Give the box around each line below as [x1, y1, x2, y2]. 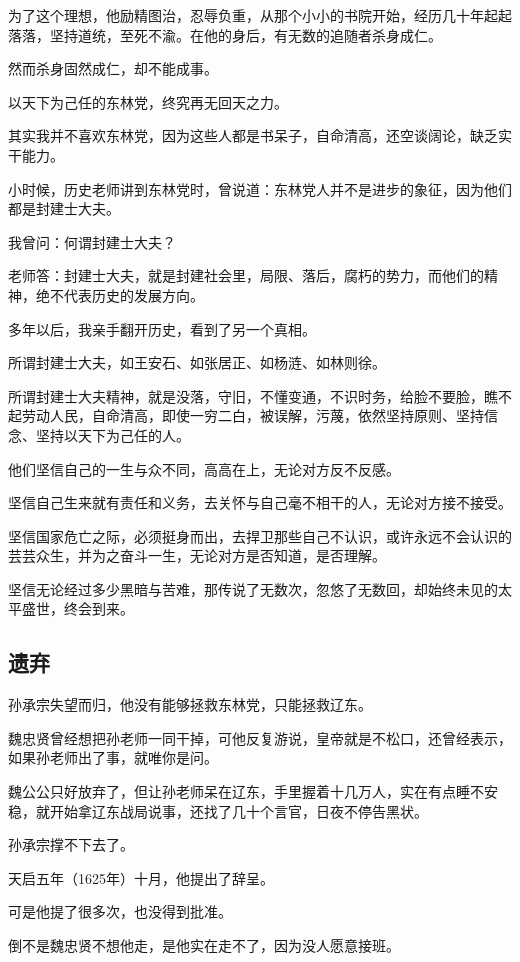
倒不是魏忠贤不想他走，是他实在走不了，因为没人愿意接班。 [8, 935, 400, 956]
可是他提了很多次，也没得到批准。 [8, 901, 232, 922]
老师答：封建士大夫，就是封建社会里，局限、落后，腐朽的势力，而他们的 [8, 265, 484, 286]
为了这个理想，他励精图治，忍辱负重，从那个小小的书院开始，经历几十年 [8, 5, 484, 25]
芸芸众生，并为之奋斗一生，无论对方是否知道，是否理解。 [8, 545, 386, 566]
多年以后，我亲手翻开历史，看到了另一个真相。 [8, 318, 316, 339]
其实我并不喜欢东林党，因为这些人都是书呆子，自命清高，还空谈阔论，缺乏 [8, 125, 498, 146]
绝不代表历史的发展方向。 [35, 284, 204, 305]
